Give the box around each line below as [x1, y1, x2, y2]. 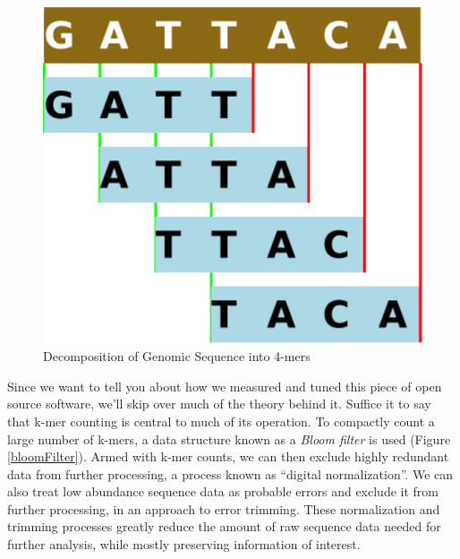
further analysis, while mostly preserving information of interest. [7, 535, 361, 554]
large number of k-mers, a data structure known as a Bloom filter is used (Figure [7, 429, 451, 448]
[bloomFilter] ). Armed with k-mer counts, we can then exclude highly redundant [7, 447, 449, 466]
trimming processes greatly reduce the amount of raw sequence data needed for [7, 517, 441, 536]
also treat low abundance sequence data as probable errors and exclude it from [7, 482, 439, 501]
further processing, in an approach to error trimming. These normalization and [7, 499, 440, 518]
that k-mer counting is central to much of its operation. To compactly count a [7, 411, 435, 430]
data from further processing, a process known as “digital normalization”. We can [7, 464, 454, 483]
